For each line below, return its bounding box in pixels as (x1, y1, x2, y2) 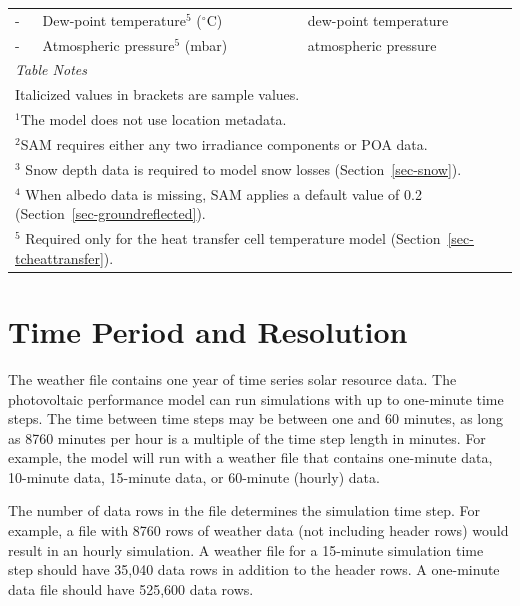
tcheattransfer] (15, 247, 104, 268)
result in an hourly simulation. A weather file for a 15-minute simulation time (8, 539, 484, 560)
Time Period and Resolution (8, 310, 408, 351)
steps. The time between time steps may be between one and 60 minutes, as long (8, 408, 504, 429)
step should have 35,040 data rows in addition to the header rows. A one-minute (8, 559, 500, 580)
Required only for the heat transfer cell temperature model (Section (25, 228, 441, 249)
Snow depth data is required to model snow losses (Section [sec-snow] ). (25, 158, 462, 179)
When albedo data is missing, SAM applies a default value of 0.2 (25, 183, 422, 204)
